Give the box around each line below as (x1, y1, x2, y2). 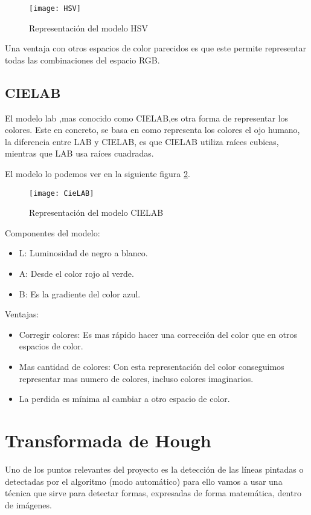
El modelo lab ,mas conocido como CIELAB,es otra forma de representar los (5, 111, 289, 124)
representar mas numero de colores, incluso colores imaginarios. (19, 372, 254, 384)
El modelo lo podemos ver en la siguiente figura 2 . (5, 167, 190, 180)
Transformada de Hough (5, 427, 211, 452)
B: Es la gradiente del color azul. (19, 287, 141, 300)
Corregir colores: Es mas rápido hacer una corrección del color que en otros (19, 328, 297, 340)
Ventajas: (5, 308, 39, 320)
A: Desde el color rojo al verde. (19, 267, 134, 280)
